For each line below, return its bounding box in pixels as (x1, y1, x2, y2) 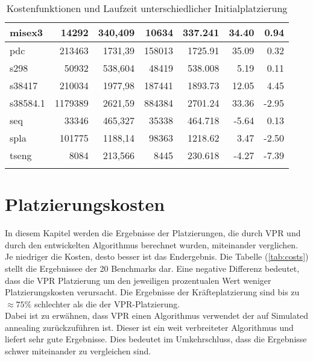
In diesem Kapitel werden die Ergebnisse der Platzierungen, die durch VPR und (5, 227, 301, 239)
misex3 (10, 25, 43, 39)
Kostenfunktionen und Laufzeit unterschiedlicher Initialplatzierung (6, 1, 288, 15)
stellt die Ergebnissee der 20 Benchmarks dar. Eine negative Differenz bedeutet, (5, 262, 300, 274)
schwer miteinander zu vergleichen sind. (5, 345, 151, 357)
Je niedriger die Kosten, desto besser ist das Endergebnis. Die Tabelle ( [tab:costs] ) (5, 250, 309, 263)
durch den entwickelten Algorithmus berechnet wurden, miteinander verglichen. (5, 238, 299, 251)
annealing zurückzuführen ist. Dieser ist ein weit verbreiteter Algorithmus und (5, 321, 294, 333)
